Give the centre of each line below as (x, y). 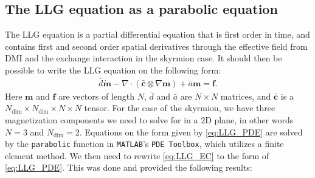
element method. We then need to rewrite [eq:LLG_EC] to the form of (137, 155)
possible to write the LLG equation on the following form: (113, 70)
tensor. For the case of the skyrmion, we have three (180, 108)
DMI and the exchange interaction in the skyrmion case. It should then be (144, 58)
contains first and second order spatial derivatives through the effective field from (156, 46)
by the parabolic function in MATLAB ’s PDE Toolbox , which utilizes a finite (144, 144)
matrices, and (246, 96)
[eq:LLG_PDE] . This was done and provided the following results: (129, 167)
